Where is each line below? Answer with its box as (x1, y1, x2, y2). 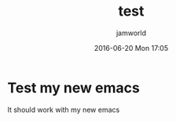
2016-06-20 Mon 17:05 (93, 43, 169, 52)
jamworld (115, 28, 147, 38)
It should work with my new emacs (7, 105, 120, 114)
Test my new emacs (7, 79, 141, 96)
